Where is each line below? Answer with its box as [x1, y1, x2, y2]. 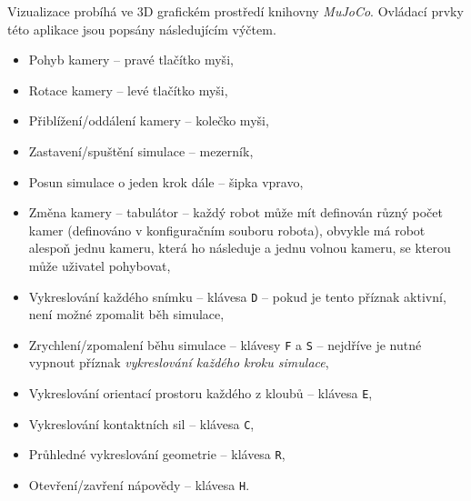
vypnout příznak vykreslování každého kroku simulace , [28, 353, 329, 372]
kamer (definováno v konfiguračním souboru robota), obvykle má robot [28, 220, 426, 239]
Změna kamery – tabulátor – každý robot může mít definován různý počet [28, 203, 443, 222]
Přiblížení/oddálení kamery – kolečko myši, [28, 111, 269, 130]
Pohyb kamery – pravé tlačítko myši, [28, 50, 234, 69]
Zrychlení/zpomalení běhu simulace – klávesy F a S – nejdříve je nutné [28, 335, 422, 354]
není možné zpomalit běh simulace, [28, 305, 225, 324]
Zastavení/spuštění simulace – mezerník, [28, 141, 254, 160]
